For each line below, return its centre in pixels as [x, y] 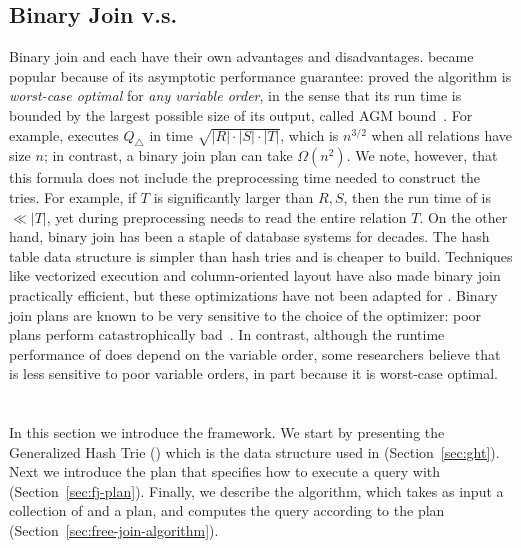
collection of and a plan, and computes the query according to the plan [227, 510]
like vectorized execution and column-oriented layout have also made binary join [255, 275]
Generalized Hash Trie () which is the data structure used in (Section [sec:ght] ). [254, 451]
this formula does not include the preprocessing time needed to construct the [245, 177]
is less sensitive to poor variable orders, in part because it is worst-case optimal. [254, 373]
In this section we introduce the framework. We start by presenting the [227, 432]
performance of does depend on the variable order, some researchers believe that [255, 353]
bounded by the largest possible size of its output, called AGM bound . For [241, 114]
